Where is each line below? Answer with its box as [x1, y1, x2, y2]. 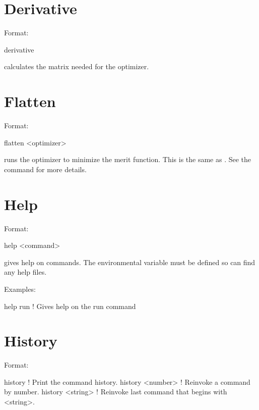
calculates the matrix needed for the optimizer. [4, 61, 149, 72]
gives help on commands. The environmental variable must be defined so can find [4, 257, 255, 267]
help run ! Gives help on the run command [4, 300, 136, 311]
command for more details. [4, 164, 87, 174]
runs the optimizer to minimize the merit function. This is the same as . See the [4, 154, 251, 165]
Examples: [4, 283, 36, 294]
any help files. [4, 267, 47, 277]
